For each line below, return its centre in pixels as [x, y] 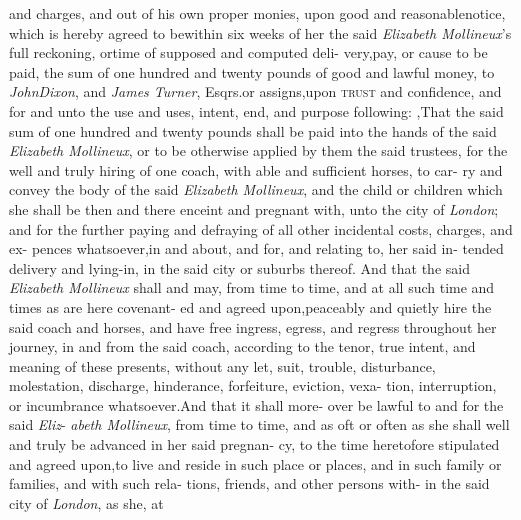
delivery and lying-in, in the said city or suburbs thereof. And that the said [239, 267]
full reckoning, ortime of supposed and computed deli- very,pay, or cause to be [248, 52]
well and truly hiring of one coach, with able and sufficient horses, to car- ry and [256, 169]
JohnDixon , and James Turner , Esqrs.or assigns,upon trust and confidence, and [255, 91]
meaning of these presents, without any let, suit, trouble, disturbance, [222, 365]
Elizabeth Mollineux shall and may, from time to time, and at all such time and [252, 287]
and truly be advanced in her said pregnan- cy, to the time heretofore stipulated [254, 444]
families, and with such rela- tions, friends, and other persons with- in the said [249, 483]
